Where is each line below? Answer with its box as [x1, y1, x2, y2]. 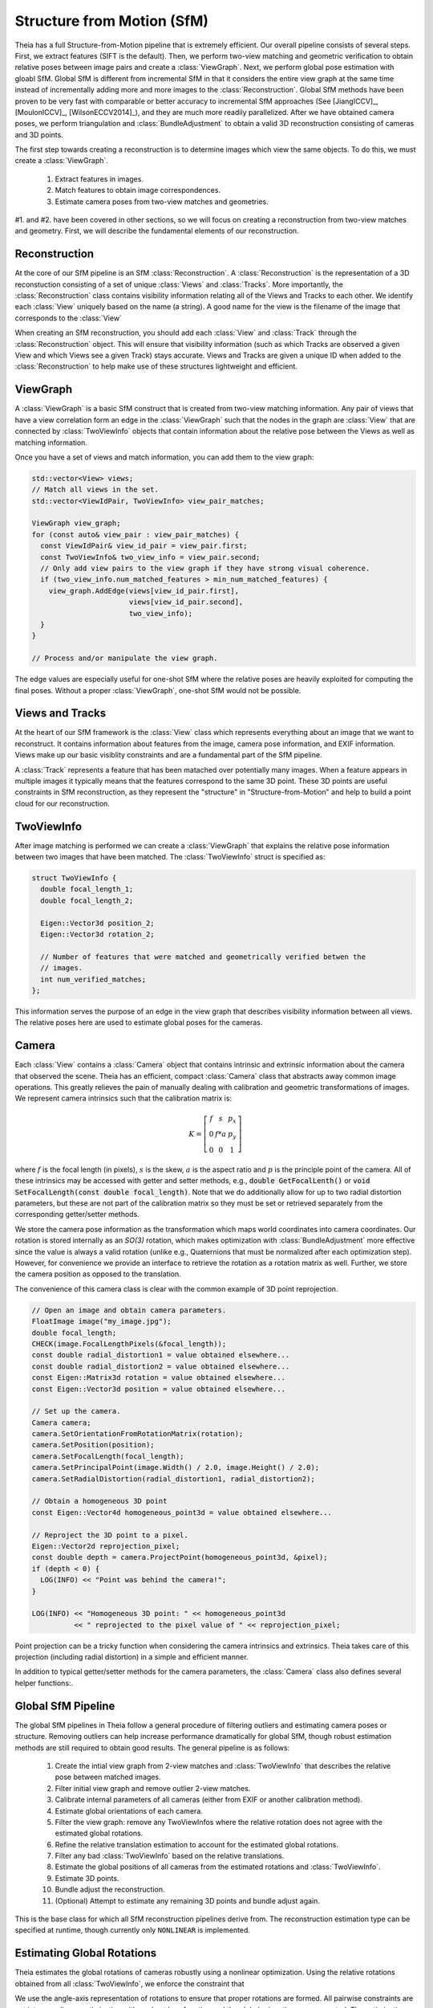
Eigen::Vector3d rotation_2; [40, 930, 156, 939]
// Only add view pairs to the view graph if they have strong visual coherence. [40, 564, 370, 573]
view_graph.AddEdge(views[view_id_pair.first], [48, 586, 240, 595]
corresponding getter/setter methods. [14, 1210, 140, 1219]
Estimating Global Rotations [14, 1946, 157, 1960]
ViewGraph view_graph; [31, 519, 121, 528]
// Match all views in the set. [31, 485, 160, 494]
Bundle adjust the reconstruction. [55, 1884, 165, 1895]
